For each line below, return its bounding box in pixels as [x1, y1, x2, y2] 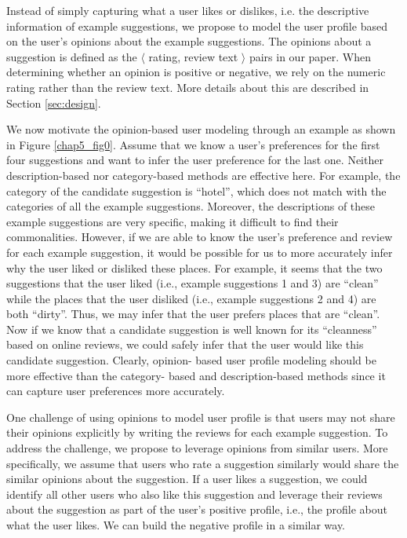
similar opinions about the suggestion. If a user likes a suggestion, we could [6, 470, 368, 487]
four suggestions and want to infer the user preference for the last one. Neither [6, 152, 383, 168]
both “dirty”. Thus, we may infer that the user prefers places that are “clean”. [6, 306, 380, 322]
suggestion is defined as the [6, 48, 137, 64]
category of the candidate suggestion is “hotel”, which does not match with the [6, 182, 387, 199]
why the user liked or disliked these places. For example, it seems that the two [6, 259, 383, 276]
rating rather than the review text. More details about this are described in [6, 79, 369, 95]
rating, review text [148, 48, 238, 64]
